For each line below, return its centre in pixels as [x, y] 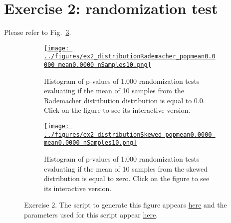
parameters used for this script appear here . [91, 215]
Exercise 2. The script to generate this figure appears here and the [125, 205]
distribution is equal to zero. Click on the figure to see [127, 178]
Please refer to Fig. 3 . [38, 32]
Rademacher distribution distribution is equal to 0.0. [124, 100]
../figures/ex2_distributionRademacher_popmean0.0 [130, 57]
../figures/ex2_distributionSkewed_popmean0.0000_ [130, 134]
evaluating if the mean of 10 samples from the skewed [126, 168]
